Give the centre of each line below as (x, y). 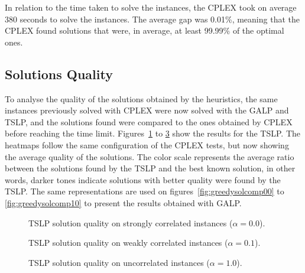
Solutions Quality (59, 74)
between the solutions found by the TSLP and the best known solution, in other (150, 168)
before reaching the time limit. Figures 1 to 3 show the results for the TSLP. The (153, 133)
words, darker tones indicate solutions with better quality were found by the (143, 179)
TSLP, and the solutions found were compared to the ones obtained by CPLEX (149, 121)
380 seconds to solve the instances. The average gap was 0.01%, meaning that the (152, 19)
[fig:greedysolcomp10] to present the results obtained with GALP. (123, 202)
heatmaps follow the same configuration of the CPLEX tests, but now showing (147, 144)
